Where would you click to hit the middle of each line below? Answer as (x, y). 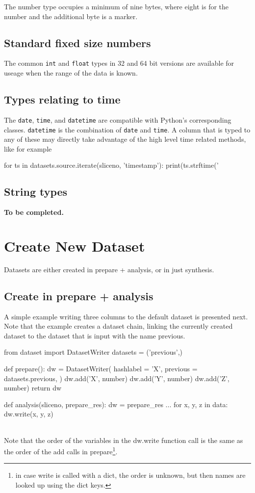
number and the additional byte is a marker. (71, 16)
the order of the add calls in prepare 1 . (61, 451)
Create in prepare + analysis (79, 296)
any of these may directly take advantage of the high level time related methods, (125, 139)
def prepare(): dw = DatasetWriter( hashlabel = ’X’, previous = (101, 369)
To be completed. (34, 212)
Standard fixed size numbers (77, 42)
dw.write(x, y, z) (29, 414)
